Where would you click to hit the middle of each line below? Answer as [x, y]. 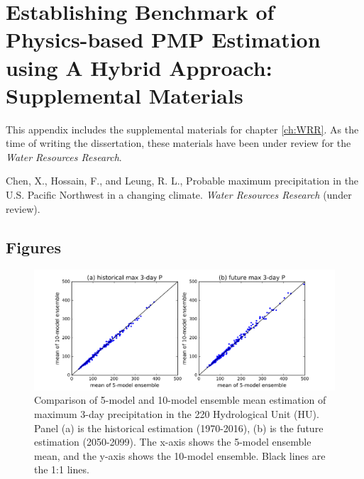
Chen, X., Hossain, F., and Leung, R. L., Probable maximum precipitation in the [182, 181]
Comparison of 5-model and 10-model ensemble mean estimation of [180, 400]
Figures [33, 247]
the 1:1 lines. [62, 469]
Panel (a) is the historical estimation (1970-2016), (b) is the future [179, 428]
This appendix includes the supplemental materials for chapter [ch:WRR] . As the [182, 129]
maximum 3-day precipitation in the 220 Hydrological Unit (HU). [177, 413]
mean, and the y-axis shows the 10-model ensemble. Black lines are [180, 455]
